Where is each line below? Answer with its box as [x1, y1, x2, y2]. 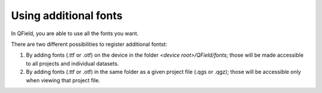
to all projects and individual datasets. [26, 60, 119, 67]
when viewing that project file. [26, 76, 101, 83]
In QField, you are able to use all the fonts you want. [11, 30, 139, 37]
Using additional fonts [11, 9, 123, 22]
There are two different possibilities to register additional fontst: [11, 41, 168, 48]
